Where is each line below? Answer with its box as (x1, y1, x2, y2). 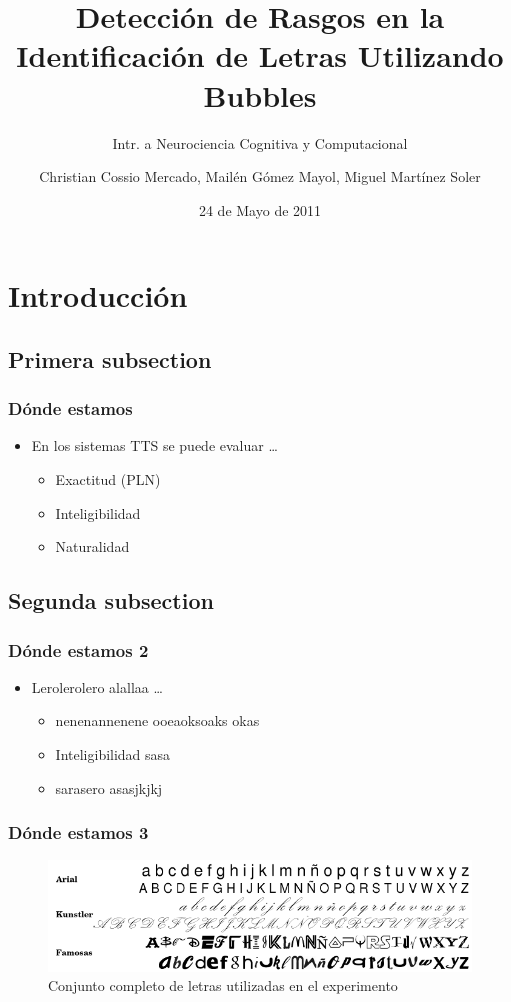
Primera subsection (8, 343, 212, 374)
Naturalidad (55, 536, 130, 557)
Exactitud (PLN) (55, 469, 161, 490)
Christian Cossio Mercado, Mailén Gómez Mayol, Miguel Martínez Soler (39, 166, 481, 187)
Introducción (8, 275, 188, 316)
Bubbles (203, 74, 317, 115)
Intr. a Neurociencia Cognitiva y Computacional (112, 132, 408, 153)
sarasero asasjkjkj (55, 777, 163, 798)
